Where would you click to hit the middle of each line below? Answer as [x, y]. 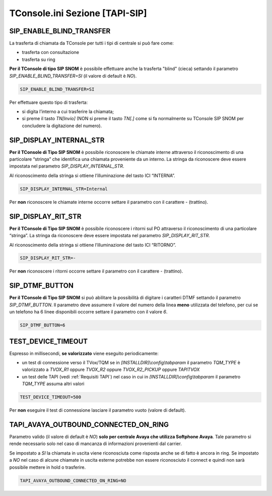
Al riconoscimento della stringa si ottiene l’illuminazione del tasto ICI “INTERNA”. [92, 175]
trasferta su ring [39, 59]
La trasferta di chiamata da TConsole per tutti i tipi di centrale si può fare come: [91, 43]
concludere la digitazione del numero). [62, 126]
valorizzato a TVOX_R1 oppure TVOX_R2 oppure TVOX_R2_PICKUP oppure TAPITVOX [111, 370]
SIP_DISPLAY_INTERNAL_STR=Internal [64, 189]
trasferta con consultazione [50, 52]
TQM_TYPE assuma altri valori [53, 384]
